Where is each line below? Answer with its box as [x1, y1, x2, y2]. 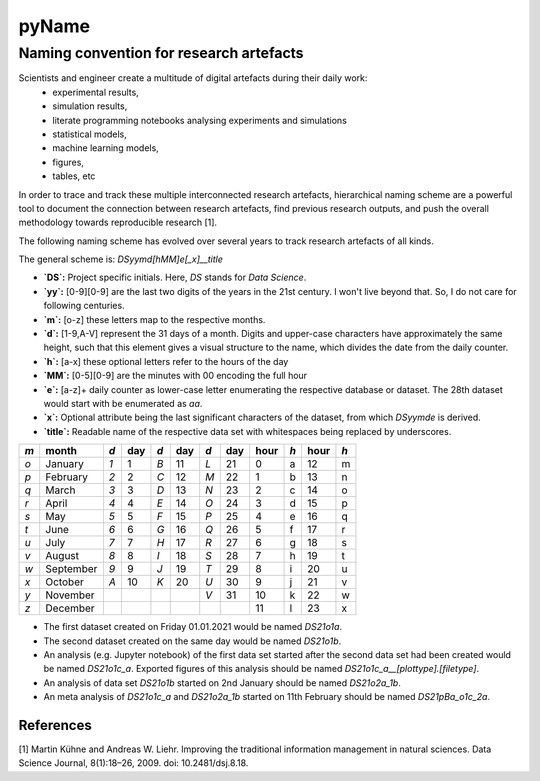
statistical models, [52, 128, 127, 140]
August [45, 549, 80, 563]
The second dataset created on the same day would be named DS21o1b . [43, 635, 342, 647]
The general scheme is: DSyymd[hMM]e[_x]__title [18, 253, 224, 265]
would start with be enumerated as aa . [43, 397, 203, 409]
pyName [18, 15, 90, 37]
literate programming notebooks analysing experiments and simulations [52, 114, 347, 126]
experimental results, [52, 86, 139, 98]
